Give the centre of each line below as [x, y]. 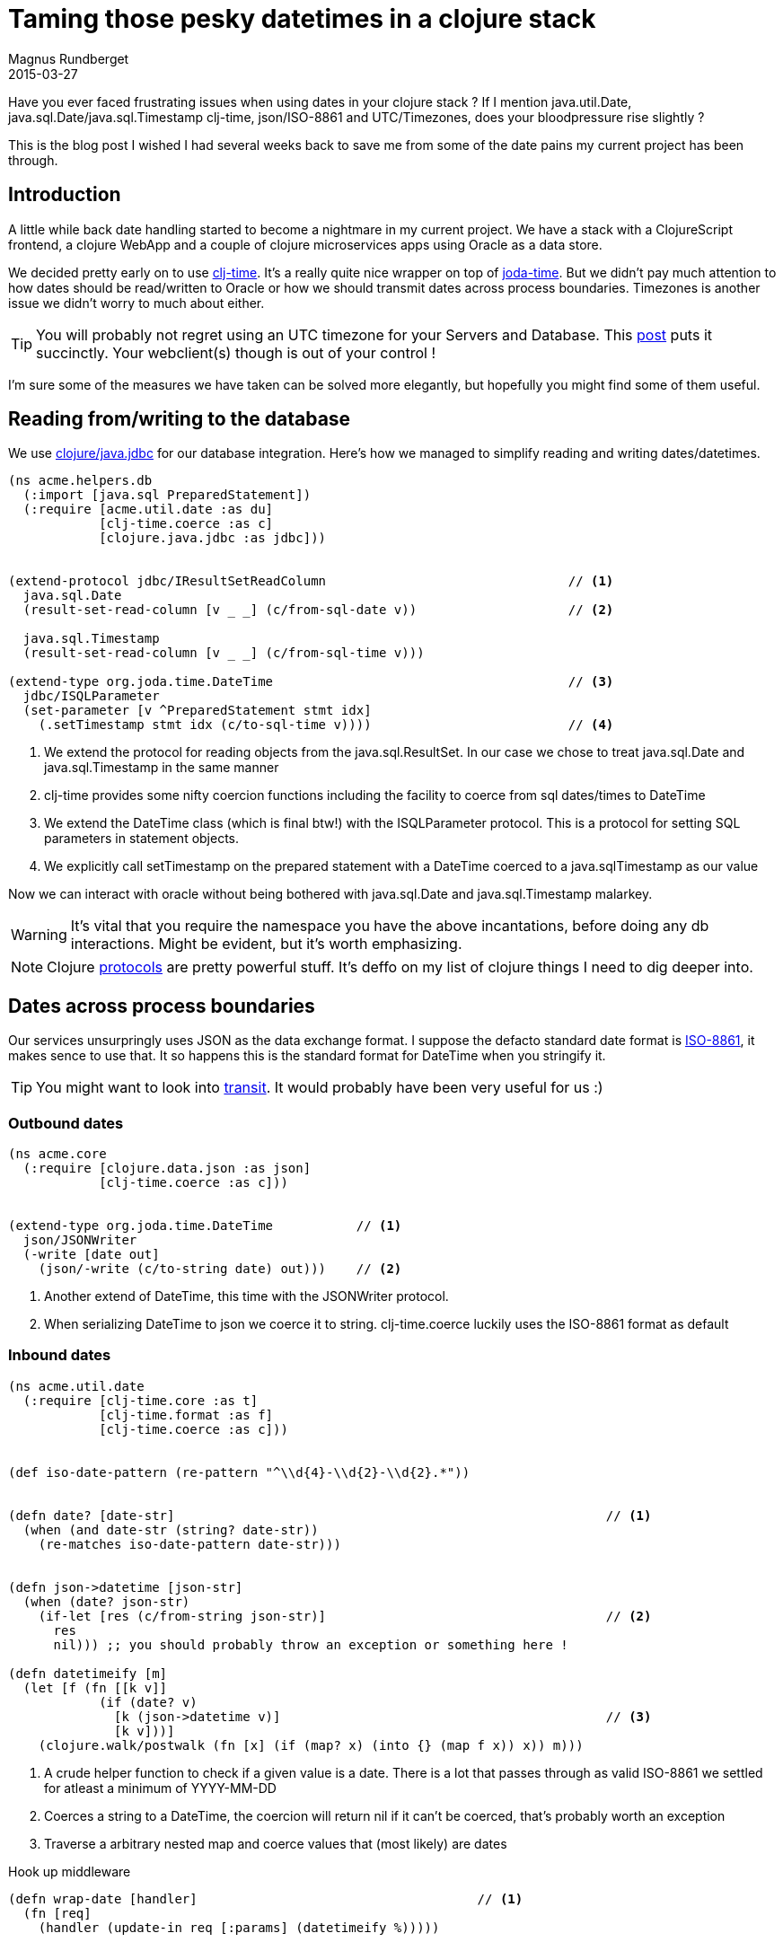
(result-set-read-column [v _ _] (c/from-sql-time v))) [224, 653]
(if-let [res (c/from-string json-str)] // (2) [345, 1616]
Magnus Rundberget [69, 58]
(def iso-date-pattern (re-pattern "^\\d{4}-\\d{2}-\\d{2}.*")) [239, 1472]
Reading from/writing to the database [180, 419]
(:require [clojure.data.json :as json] [167, 1169]
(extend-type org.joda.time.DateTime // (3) [311, 682]
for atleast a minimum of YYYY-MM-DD [160, 1788]
